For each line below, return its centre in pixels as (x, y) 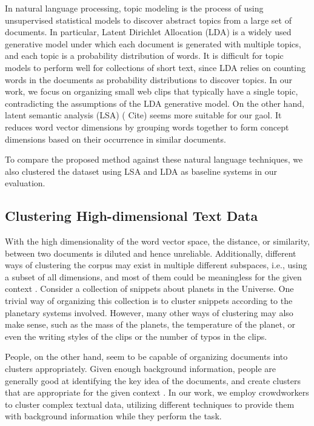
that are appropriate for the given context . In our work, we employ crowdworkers (157, 392)
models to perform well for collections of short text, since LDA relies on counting (155, 67)
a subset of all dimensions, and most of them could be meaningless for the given (153, 276)
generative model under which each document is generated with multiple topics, (153, 43)
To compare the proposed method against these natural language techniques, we (154, 159)
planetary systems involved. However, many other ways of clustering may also (149, 312)
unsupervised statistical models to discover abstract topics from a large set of (148, 20)
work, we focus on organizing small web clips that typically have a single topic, (152, 91)
